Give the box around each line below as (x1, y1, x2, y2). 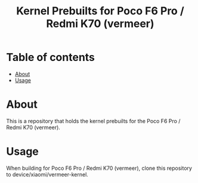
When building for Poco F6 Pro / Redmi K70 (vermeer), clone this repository (6, 164, 193, 172)
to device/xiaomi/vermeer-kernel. (6, 170, 88, 178)
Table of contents (6, 51, 95, 64)
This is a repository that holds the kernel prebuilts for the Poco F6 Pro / (6, 117, 181, 124)
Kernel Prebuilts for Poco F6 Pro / (16, 4, 185, 18)
